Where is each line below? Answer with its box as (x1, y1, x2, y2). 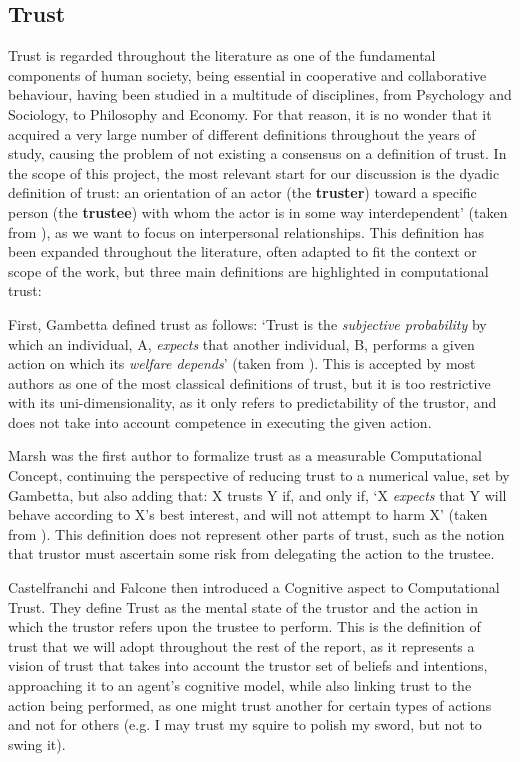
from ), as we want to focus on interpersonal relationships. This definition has (8, 221, 484, 242)
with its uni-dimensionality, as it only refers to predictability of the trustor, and (8, 392, 497, 413)
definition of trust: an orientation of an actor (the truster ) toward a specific (8, 182, 477, 203)
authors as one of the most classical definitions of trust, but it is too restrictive (8, 372, 491, 393)
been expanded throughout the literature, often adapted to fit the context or (8, 241, 477, 262)
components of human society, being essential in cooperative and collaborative (8, 64, 487, 85)
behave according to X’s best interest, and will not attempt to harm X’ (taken (8, 504, 488, 525)
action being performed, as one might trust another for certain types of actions (8, 694, 492, 715)
